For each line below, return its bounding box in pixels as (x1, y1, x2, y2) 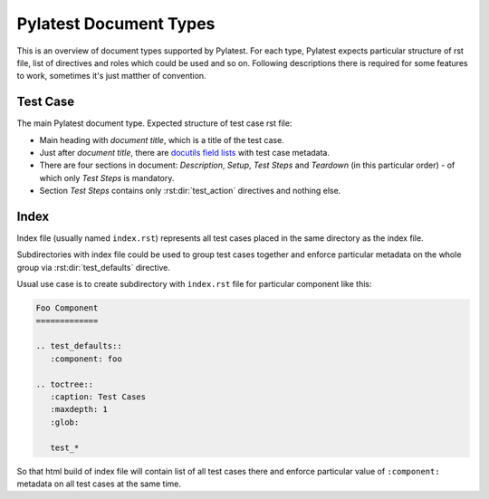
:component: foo (50, 353, 122, 364)
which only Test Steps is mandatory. (39, 172, 175, 183)
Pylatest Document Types (16, 14, 216, 34)
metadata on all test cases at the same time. (16, 478, 181, 489)
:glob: (50, 417, 80, 427)
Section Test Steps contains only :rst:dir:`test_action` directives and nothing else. (39, 186, 341, 197)
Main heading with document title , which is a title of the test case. (39, 134, 284, 145)
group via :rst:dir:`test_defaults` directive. (16, 262, 171, 273)
